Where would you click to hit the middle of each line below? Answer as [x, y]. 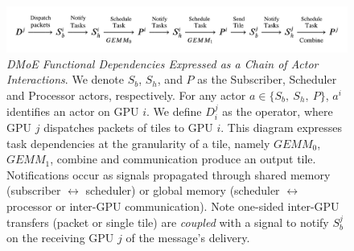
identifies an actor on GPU [73, 111]
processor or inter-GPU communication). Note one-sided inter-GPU [173, 206]
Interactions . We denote [65, 79]
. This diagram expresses [282, 127]
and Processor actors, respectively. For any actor [126, 95]
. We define [174, 111]
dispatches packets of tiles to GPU [128, 127]
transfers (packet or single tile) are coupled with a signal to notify [168, 222]
